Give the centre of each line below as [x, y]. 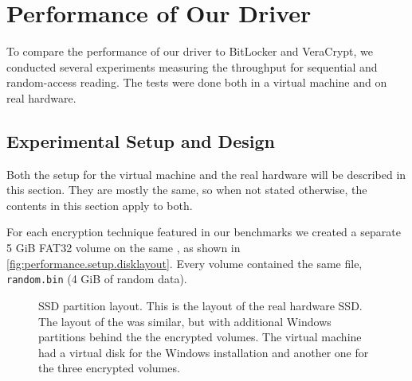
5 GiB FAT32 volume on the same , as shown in [124, 248]
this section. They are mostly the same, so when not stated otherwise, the [187, 190]
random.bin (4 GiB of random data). [97, 279]
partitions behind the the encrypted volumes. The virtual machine [200, 337]
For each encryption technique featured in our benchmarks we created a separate [204, 232]
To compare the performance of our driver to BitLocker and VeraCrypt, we [190, 51]
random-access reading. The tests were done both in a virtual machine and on [197, 82]
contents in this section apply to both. [100, 205]
